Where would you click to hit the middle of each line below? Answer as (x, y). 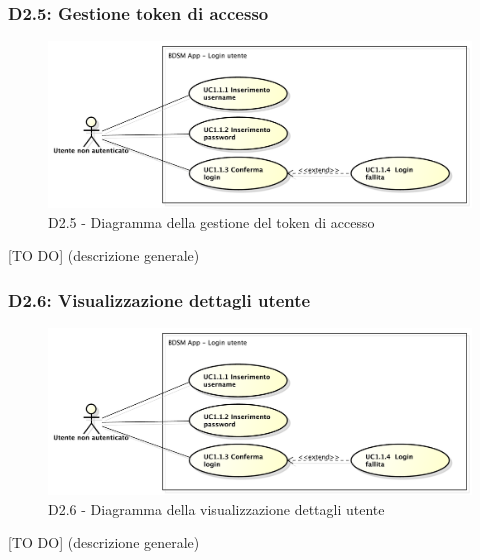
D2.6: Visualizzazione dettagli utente (159, 299)
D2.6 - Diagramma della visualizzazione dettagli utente (216, 508)
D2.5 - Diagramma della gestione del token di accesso (211, 221)
